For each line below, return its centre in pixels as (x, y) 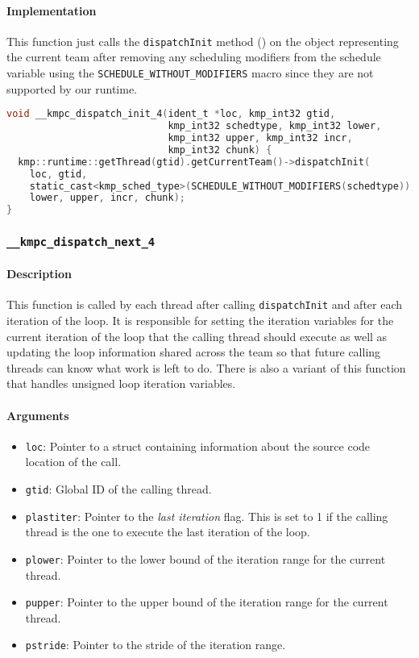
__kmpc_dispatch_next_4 (81, 242)
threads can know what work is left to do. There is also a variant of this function (206, 367)
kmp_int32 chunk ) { (220, 150)
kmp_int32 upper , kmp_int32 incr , (260, 138)
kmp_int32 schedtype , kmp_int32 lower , (275, 126)
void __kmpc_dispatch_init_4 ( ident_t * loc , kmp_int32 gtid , (171, 114)
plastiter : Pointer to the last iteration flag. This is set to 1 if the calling (207, 516)
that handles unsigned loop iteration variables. (121, 383)
